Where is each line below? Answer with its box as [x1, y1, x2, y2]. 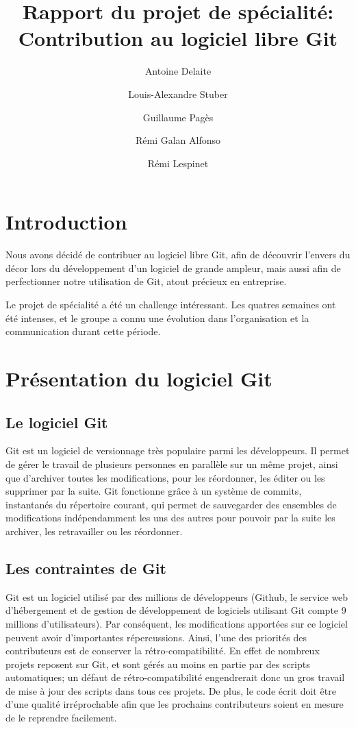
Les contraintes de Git [5, 557, 166, 578]
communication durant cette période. [5, 324, 161, 338]
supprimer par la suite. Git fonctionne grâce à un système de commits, [5, 484, 302, 498]
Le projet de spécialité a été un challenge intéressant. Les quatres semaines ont [5, 297, 336, 311]
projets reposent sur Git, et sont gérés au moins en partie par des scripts [5, 656, 310, 671]
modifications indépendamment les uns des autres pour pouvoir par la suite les [5, 510, 335, 525]
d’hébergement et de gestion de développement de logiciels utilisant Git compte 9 [5, 603, 346, 617]
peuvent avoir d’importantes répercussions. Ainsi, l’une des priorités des [5, 630, 307, 644]
